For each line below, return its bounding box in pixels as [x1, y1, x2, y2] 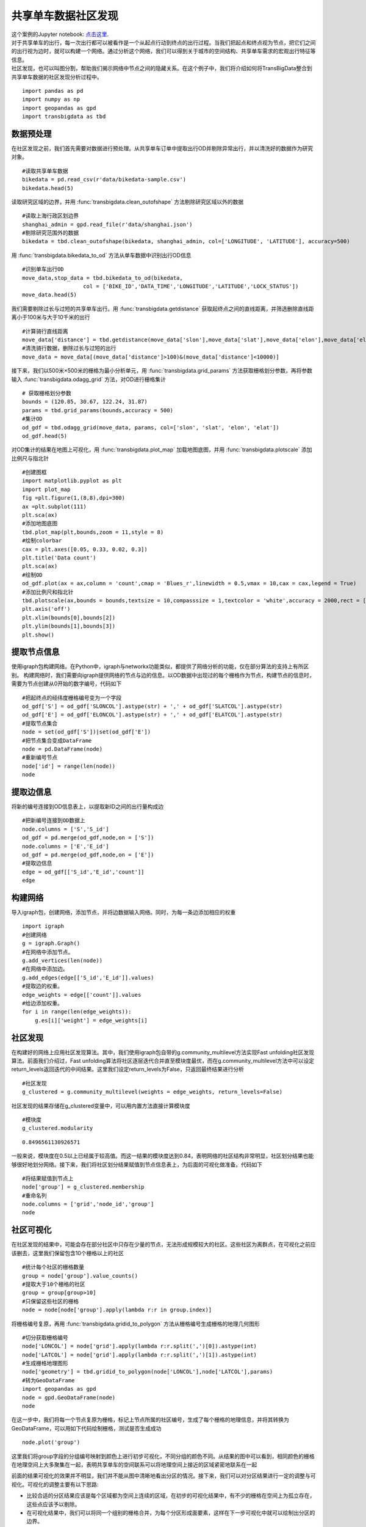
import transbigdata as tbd [22, 113, 106, 120]
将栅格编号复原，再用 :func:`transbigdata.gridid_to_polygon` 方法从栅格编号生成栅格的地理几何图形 [11, 1320, 260, 1327]
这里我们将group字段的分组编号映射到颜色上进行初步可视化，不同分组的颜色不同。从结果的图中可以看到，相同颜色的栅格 [11, 1452, 315, 1460]
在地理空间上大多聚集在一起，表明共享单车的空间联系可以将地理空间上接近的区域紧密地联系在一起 [11, 1460, 257, 1468]
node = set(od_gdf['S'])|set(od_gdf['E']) [22, 729, 151, 735]
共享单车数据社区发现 [11, 9, 119, 23]
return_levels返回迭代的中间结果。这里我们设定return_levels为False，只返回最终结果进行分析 [11, 1066, 244, 1073]
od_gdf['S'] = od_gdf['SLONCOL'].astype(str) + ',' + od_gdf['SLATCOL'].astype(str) [22, 702, 283, 710]
